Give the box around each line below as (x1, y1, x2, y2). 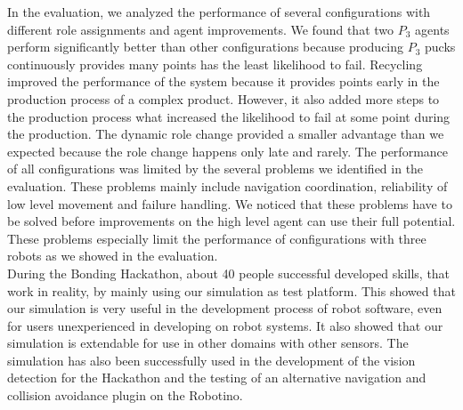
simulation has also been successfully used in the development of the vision (7, 350, 416, 369)
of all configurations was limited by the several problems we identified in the (7, 159, 424, 178)
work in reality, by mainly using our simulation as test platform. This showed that (7, 281, 456, 300)
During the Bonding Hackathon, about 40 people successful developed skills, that (7, 263, 451, 282)
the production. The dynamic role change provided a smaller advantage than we (7, 125, 444, 143)
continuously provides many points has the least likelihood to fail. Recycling (7, 54, 423, 73)
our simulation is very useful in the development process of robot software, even (7, 299, 443, 318)
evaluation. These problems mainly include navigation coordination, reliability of (7, 176, 448, 195)
